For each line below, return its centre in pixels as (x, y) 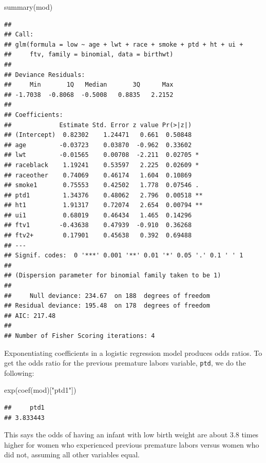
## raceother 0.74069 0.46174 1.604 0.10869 (98, 175)
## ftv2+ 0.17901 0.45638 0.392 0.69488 (98, 236)
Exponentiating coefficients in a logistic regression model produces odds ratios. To (133, 353)
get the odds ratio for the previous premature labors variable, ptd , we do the (125, 363)
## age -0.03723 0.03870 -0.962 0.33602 (98, 145)
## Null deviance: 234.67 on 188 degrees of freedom (107, 296)
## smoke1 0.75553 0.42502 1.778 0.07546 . (102, 185)
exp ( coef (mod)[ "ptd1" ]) (40, 390)
